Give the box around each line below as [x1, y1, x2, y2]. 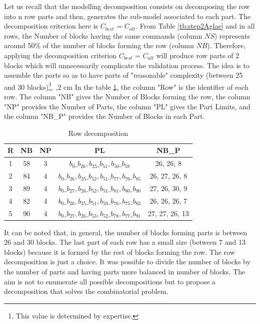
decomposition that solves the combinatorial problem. [4, 286, 168, 296]
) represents [214, 30, 250, 41]
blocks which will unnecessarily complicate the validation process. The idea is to [4, 60, 249, 70]
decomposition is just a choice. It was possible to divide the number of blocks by [4, 256, 250, 267]
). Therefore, [207, 40, 246, 51]
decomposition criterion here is [4, 21, 98, 31]
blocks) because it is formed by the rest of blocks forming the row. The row [4, 246, 235, 257]
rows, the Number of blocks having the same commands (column [4, 30, 202, 41]
